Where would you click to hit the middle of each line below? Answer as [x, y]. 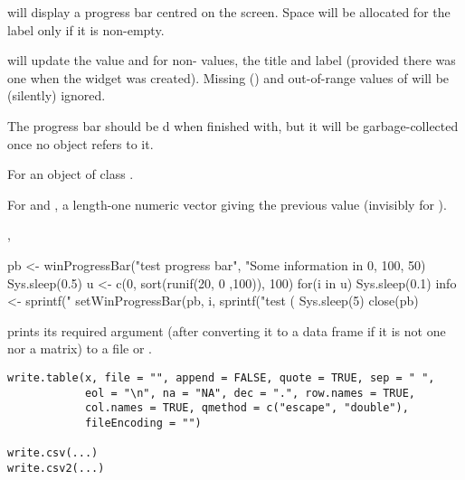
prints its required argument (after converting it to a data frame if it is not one [227, 330]
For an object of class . [71, 174]
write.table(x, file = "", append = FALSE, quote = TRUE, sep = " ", [221, 377]
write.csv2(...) [56, 468]
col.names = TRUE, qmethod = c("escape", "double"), [247, 408]
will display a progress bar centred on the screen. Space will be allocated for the [229, 12]
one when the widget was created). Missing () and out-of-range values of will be [228, 77]
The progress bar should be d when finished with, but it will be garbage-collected [233, 125]
